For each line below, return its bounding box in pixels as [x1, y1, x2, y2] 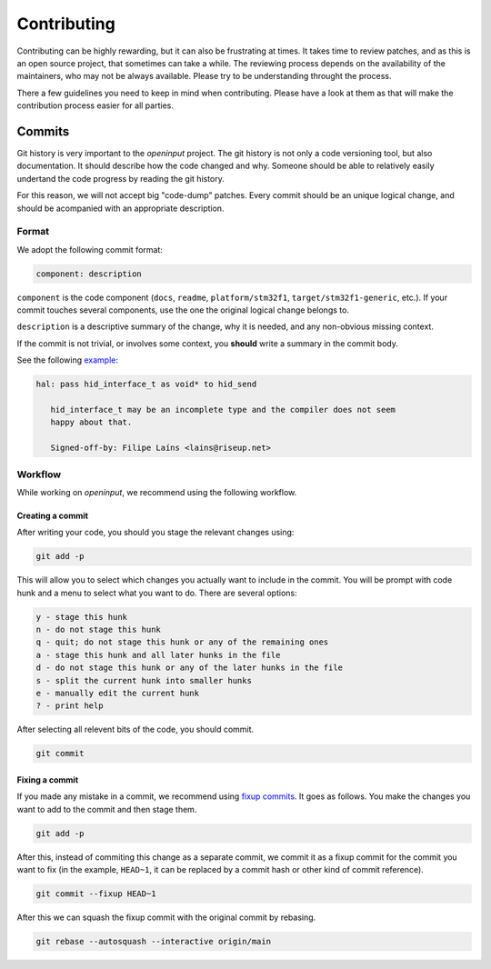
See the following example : [16, 355, 118, 365]
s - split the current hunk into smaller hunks [35, 675, 252, 685]
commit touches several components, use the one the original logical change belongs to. [16, 305, 350, 315]
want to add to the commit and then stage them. [16, 804, 197, 814]
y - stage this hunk [35, 612, 127, 622]
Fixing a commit [16, 774, 79, 785]
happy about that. [50, 417, 133, 427]
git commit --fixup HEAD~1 [35, 889, 156, 899]
